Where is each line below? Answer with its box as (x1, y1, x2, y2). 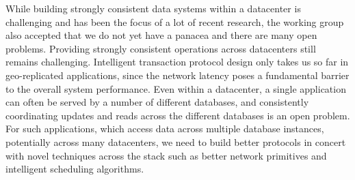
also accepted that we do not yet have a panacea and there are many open (5, 28, 317, 42)
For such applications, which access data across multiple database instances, (5, 121, 324, 136)
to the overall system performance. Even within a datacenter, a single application (5, 81, 346, 95)
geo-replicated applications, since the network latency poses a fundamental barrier (5, 67, 350, 82)
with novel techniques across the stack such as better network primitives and (5, 148, 327, 162)
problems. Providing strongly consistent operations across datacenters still (5, 41, 316, 55)
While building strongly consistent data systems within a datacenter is (5, 1, 301, 15)
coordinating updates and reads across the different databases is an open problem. (5, 108, 350, 122)
